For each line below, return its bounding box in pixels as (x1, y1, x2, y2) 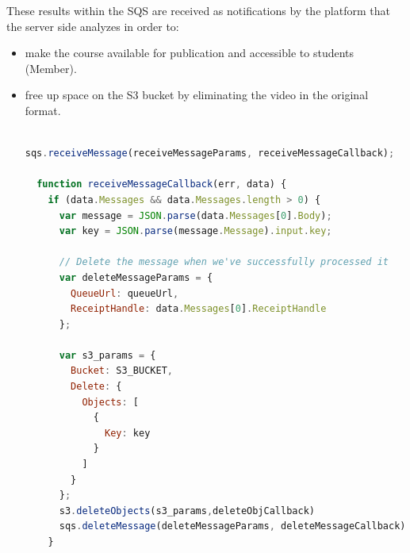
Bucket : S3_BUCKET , (71, 365, 173, 377)
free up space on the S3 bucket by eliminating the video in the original (25, 86, 369, 103)
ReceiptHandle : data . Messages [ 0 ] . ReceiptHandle (71, 303, 327, 315)
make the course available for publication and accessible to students (25, 44, 354, 61)
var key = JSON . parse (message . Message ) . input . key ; (59, 225, 332, 237)
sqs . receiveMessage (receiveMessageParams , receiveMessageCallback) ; (25, 148, 395, 159)
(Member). (25, 60, 77, 76)
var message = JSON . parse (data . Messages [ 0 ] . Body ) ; (59, 209, 332, 221)
